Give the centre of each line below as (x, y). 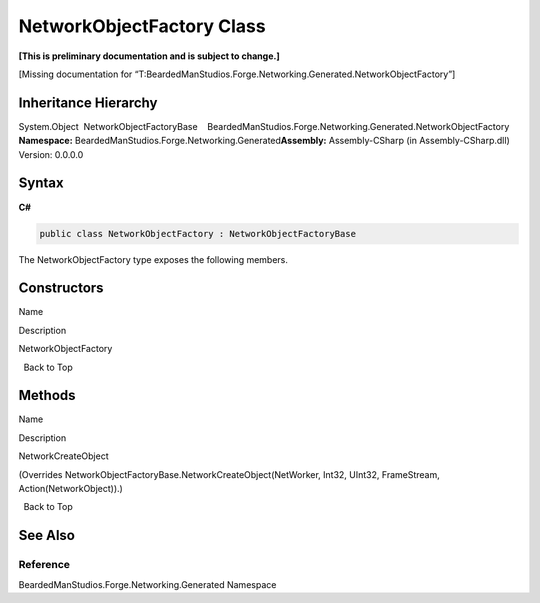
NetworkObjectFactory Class (142, 26)
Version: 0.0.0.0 (51, 154)
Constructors (61, 288)
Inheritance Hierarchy (88, 102)
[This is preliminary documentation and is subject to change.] (149, 56)
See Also (46, 535)
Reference (44, 565)
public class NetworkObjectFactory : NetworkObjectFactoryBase (198, 233)
